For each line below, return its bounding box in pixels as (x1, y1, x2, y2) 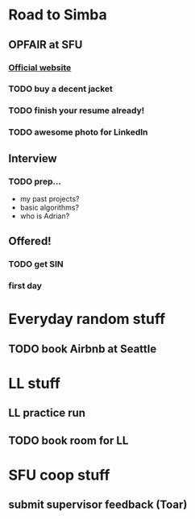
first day (8, 280, 43, 292)
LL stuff (8, 374, 60, 392)
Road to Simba (8, 6, 107, 24)
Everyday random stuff (8, 310, 166, 328)
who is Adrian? (19, 211, 70, 221)
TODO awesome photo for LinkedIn (8, 127, 148, 138)
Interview (8, 152, 58, 165)
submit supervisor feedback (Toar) (8, 498, 188, 512)
